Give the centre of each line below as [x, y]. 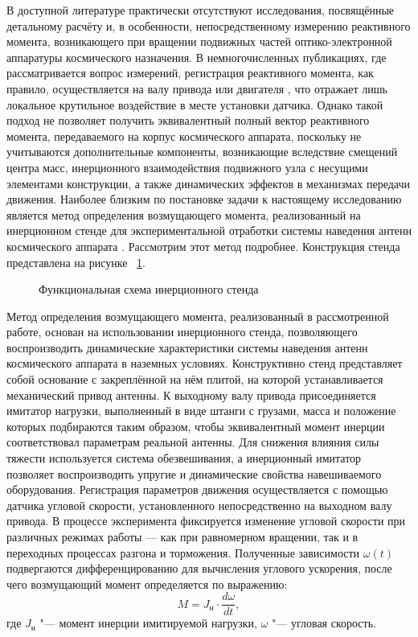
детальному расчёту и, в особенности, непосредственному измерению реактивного [209, 25]
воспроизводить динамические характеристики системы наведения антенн [187, 347]
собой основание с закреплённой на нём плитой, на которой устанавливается [195, 379]
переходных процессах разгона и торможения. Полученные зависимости [183, 552]
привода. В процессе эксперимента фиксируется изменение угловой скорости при [206, 521]
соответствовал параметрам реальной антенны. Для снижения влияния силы [193, 442]
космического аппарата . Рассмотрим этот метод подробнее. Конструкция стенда [203, 246]
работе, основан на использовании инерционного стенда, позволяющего [182, 332]
